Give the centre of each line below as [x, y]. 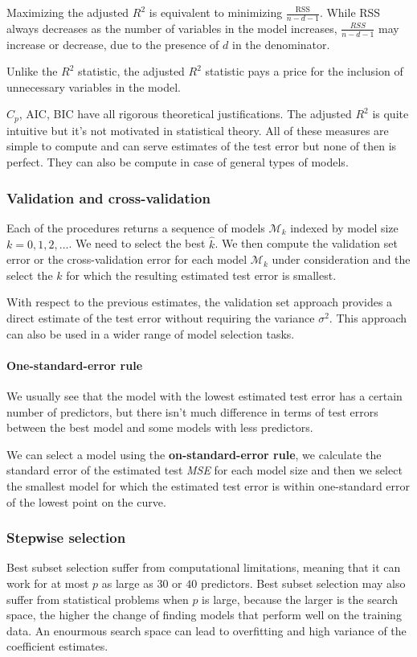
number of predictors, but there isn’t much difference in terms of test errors [192, 411]
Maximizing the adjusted [68, 12]
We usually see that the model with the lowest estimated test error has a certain [204, 396]
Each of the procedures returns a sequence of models [136, 227]
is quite [390, 114]
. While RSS [350, 12]
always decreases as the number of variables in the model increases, [172, 28]
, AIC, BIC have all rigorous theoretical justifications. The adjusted [185, 114]
